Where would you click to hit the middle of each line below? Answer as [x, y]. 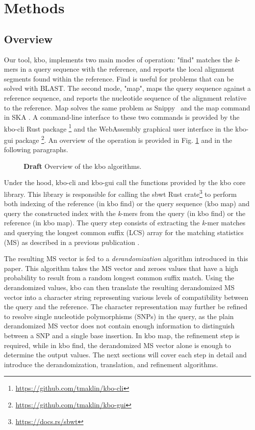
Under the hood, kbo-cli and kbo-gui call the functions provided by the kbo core [125, 182]
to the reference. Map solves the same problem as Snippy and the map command [127, 107]
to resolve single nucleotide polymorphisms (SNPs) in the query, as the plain [119, 316]
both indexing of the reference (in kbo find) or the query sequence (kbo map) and [127, 203]
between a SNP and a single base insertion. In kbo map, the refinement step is [122, 335]
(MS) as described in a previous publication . [72, 242]
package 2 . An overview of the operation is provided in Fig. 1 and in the [124, 139]
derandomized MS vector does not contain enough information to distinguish [119, 326]
